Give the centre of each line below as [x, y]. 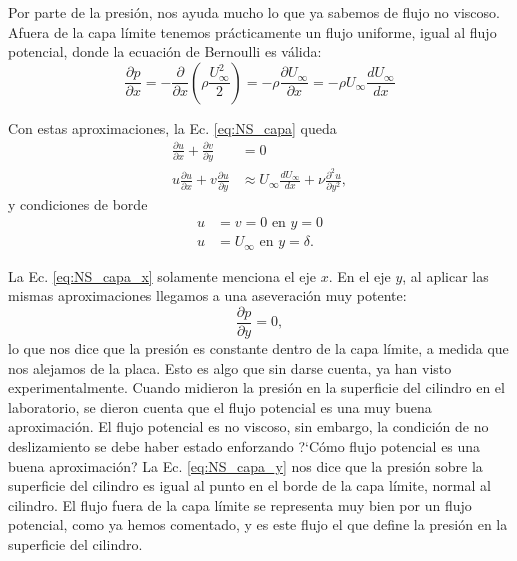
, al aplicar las [445, 275]
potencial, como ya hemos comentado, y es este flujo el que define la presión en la [258, 524]
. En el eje [359, 275]
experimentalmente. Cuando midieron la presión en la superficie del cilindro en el [256, 387]
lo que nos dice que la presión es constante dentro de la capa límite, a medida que [258, 348]
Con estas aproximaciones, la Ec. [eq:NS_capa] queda [172, 127]
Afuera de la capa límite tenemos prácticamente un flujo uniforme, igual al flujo [252, 31]
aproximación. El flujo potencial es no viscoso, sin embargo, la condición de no [248, 426]
